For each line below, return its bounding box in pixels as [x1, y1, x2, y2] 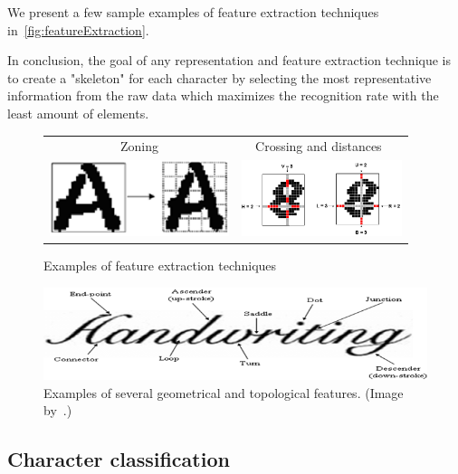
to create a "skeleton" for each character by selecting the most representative [7, 68, 432, 87]
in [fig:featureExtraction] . [7, 20, 149, 39]
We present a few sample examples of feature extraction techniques [7, 3, 379, 21]
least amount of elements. [7, 103, 149, 122]
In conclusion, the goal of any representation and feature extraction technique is [7, 51, 452, 70]
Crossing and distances [255, 137, 382, 156]
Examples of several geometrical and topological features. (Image [43, 383, 404, 402]
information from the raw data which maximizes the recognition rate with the [7, 86, 439, 105]
